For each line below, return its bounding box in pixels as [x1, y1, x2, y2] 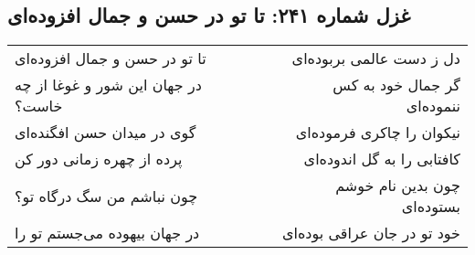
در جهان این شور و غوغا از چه [15, 74, 202, 96]
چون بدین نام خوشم [335, 175, 460, 197]
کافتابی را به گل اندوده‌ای [303, 148, 460, 170]
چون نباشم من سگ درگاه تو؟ [15, 185, 198, 207]
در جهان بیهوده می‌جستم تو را [15, 222, 200, 244]
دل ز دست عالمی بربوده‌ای [291, 48, 460, 69]
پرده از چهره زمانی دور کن [15, 148, 183, 170]
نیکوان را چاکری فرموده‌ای [295, 122, 460, 143]
